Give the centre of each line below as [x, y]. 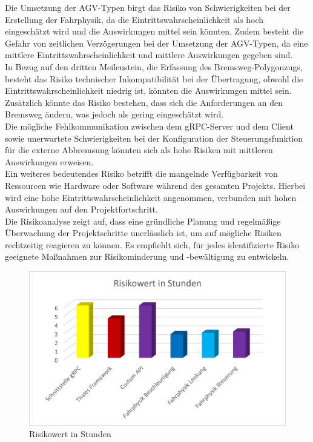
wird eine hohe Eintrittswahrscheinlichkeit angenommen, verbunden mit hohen [151, 197]
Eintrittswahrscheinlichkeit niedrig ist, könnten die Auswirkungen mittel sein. [148, 91]
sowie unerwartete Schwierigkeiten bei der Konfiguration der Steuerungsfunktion [154, 138]
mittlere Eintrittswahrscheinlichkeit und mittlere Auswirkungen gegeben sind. [149, 55]
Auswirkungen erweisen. [49, 161]
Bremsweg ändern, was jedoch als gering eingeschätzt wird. [114, 114]
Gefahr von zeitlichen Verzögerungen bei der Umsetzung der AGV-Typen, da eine [156, 43]
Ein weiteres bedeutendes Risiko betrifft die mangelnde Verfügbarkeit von [141, 173]
